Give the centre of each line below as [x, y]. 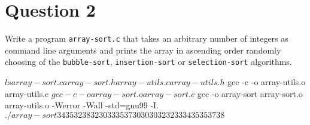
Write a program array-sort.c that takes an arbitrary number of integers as [147, 38]
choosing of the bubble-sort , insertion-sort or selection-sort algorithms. [148, 62]
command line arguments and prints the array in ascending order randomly [143, 50]
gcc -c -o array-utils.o [267, 82]
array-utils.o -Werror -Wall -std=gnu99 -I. [82, 105]
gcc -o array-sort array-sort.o [250, 93]
